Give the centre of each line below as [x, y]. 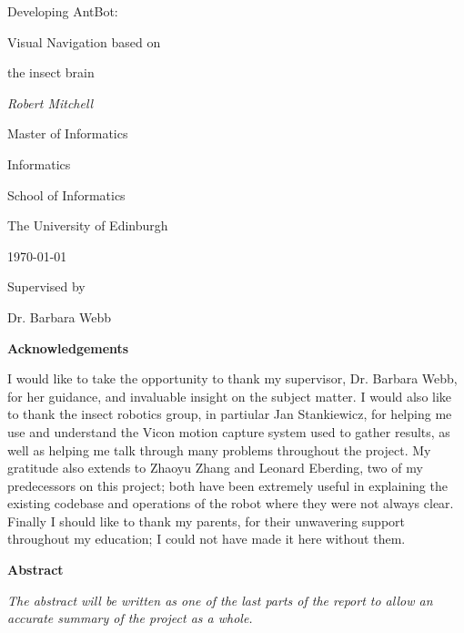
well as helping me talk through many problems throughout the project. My [219, 449]
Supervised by [46, 286]
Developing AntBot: [63, 11]
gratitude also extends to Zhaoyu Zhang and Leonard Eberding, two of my [215, 468]
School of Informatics [66, 194]
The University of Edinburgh [88, 225]
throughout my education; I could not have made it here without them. [207, 539]
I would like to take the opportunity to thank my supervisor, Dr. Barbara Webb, [232, 378]
